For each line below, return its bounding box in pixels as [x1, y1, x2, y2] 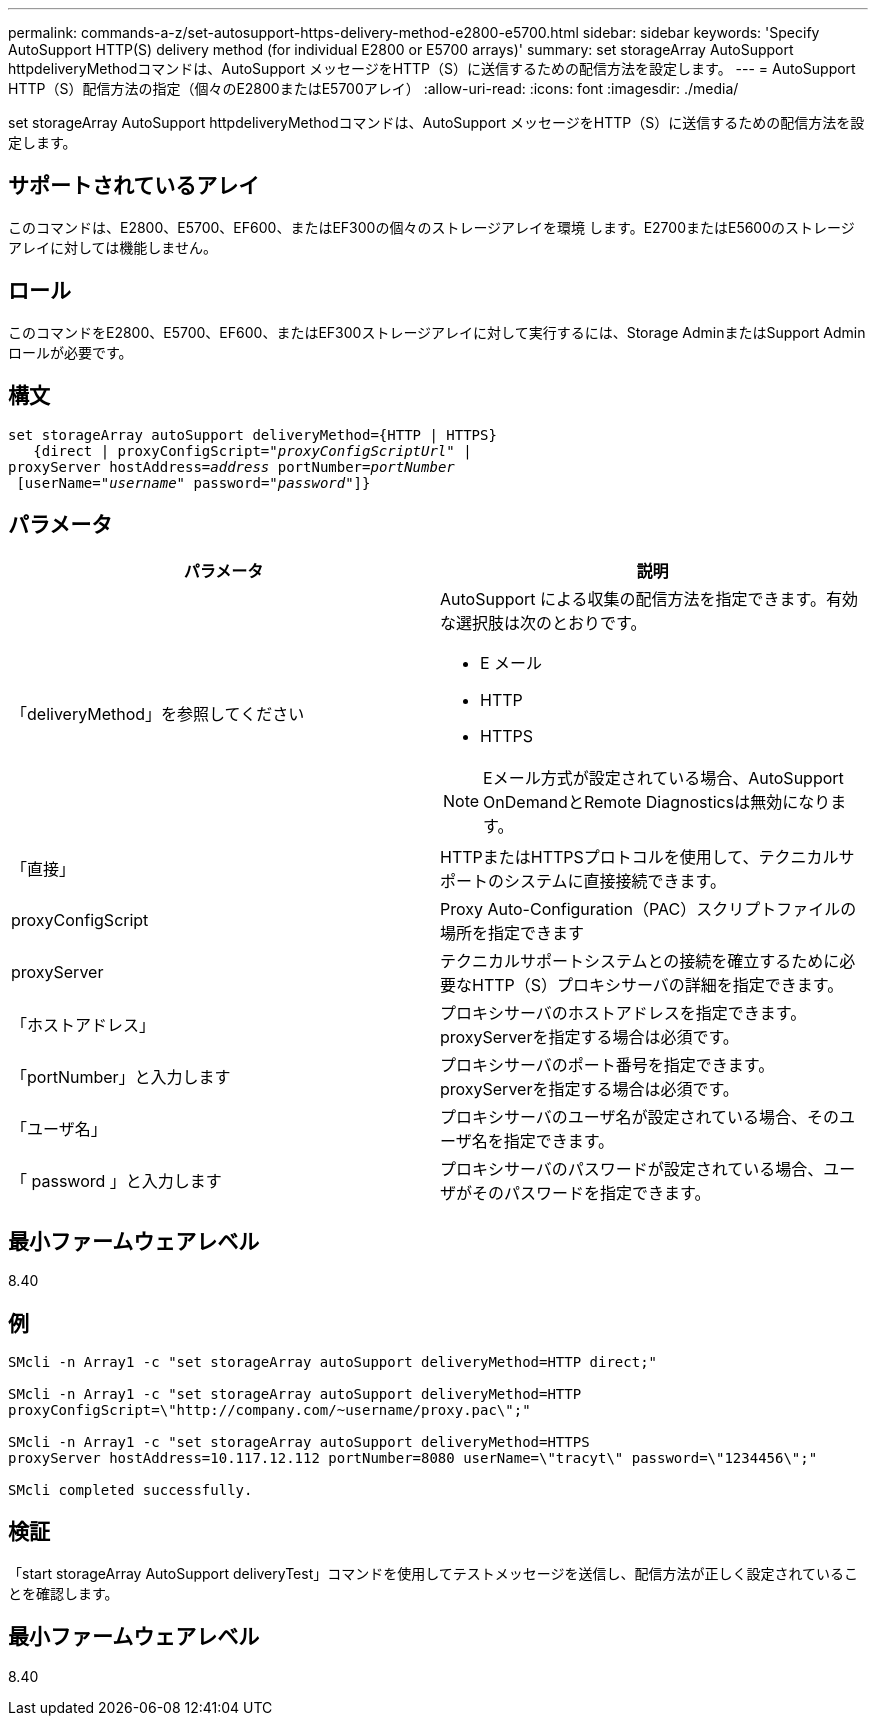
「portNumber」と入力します [11, 1067, 231, 1088]
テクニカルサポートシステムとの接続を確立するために [440, 951, 840, 972]
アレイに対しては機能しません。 [8, 238, 217, 256]
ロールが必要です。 [8, 343, 133, 361]
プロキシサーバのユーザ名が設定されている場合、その [440, 1107, 840, 1128]
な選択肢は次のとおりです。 [440, 613, 647, 634]
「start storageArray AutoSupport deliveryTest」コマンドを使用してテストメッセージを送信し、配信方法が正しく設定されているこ [8, 1564, 859, 1582]
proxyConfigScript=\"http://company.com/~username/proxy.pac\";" [8, 1402, 531, 1419]
